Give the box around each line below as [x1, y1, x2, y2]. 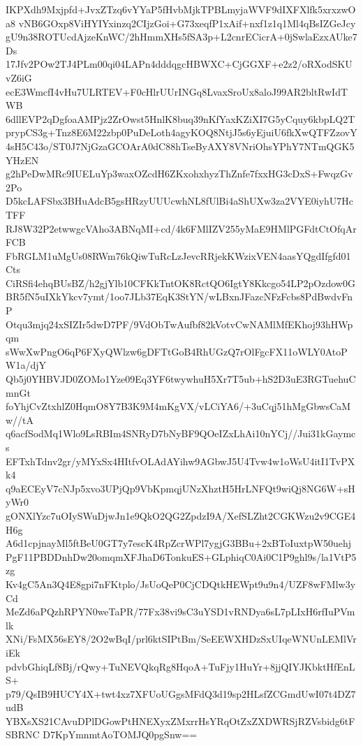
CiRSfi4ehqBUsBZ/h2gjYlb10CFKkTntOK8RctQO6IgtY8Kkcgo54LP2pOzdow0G [6, 275, 355, 290]
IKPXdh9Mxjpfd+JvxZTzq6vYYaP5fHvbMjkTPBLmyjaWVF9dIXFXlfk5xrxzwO [6, 2, 356, 16]
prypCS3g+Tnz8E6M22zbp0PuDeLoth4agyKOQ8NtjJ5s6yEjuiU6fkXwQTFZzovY [6, 125, 357, 140]
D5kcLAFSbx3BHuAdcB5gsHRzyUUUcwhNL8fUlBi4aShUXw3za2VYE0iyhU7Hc [6, 193, 354, 208]
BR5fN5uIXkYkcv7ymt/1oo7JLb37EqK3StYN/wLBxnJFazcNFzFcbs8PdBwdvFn [6, 289, 353, 304]
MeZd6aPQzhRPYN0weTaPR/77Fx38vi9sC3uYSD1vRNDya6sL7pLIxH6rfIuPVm [6, 604, 355, 619]
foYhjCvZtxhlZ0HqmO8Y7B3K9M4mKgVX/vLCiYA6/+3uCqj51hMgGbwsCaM [6, 399, 351, 414]
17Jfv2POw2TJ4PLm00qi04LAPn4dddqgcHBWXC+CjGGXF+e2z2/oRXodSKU [6, 57, 353, 71]
